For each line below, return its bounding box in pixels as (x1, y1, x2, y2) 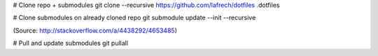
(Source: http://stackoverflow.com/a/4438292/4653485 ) (13, 26, 178, 35)
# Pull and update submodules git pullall (13, 39, 129, 48)
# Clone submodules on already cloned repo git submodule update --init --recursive (13, 14, 256, 22)
